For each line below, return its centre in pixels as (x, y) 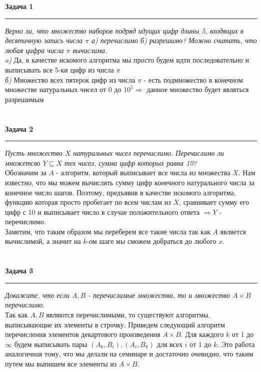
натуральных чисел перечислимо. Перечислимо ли (148, 153)
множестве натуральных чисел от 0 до (63, 89)
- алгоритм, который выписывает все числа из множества (143, 172)
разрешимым (24, 99)
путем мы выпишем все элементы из (61, 363)
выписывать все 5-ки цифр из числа (59, 69)
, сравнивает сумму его (214, 202)
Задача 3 (19, 271)
